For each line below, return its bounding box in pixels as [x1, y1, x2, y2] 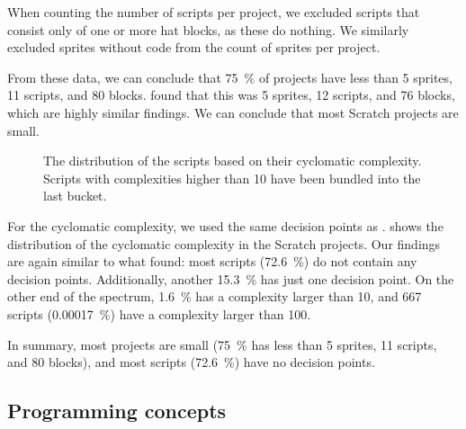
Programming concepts [7, 397, 227, 425]
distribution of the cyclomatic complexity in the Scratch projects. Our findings [7, 234, 441, 253]
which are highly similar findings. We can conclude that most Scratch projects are [7, 103, 459, 121]
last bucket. [43, 186, 107, 205]
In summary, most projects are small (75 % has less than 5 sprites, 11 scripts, [7, 335, 437, 353]
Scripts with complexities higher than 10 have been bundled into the [43, 168, 421, 187]
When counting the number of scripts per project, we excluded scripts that [7, 3, 420, 21]
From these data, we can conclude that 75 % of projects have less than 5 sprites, [7, 67, 453, 86]
